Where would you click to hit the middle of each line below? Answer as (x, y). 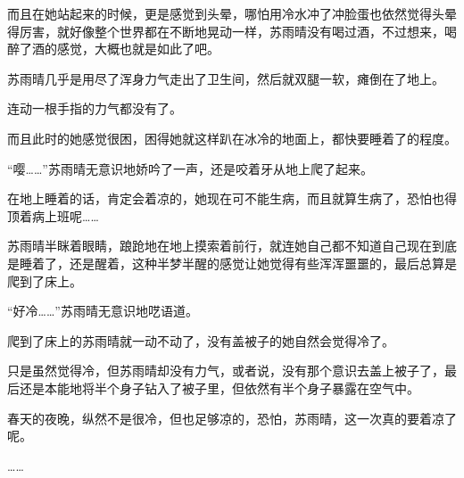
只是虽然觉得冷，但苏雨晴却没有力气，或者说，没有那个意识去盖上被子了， (226, 371)
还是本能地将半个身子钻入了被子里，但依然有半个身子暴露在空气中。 (219, 387)
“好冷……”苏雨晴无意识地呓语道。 (103, 311)
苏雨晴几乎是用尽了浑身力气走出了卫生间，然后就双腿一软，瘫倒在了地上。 (226, 78)
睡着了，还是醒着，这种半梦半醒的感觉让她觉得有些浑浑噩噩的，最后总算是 (238, 263)
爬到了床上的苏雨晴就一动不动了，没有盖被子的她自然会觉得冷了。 (201, 340)
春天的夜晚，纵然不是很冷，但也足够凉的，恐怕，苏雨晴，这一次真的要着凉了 (232, 418)
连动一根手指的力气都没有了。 (95, 108)
